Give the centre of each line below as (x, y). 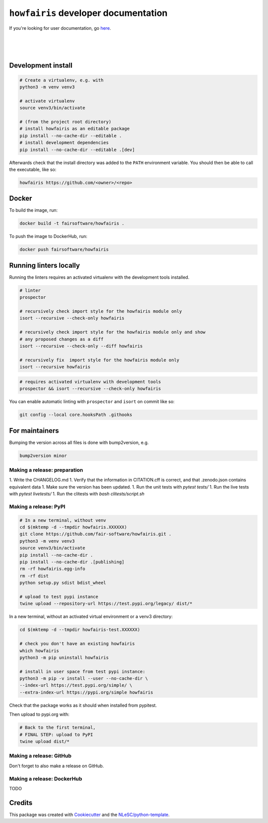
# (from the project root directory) (66, 122)
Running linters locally (45, 265)
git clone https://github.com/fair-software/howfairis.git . (96, 534)
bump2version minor (43, 455)
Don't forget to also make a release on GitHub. (57, 766)
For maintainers (34, 431)
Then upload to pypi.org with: (39, 714)
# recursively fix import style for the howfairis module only (100, 360)
